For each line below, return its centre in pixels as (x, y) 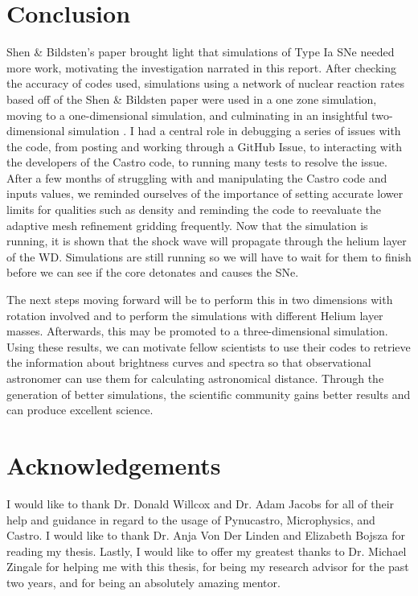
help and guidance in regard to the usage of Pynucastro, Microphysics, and (191, 519)
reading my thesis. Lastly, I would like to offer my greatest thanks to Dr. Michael (207, 551)
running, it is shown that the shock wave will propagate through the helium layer (207, 241)
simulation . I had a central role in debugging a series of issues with (235, 131)
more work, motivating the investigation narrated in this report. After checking (202, 67)
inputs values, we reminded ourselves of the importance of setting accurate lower (205, 193)
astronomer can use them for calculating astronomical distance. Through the (195, 378)
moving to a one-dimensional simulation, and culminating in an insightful (187, 115)
